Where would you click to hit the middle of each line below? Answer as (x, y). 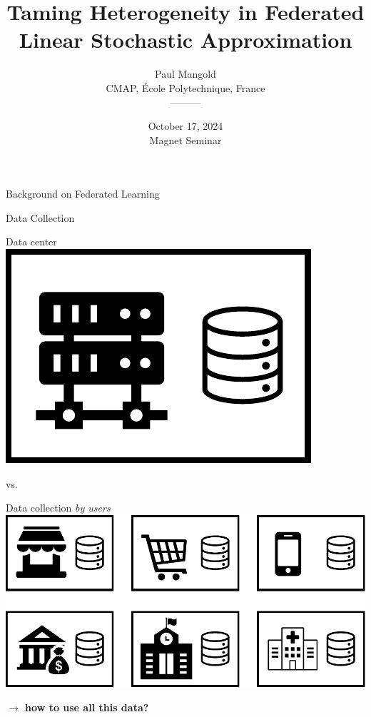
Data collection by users (58, 508)
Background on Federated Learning (83, 194)
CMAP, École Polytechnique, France (185, 87)
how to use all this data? (87, 707)
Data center (31, 241)
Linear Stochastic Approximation (185, 40)
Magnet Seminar (185, 139)
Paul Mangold (185, 74)
